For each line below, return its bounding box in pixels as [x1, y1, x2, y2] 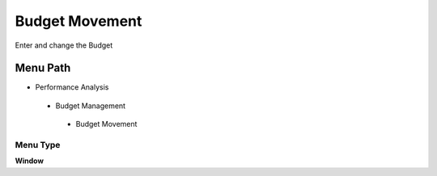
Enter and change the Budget [15, 40, 113, 50]
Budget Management [55, 101, 125, 111]
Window [15, 156, 45, 166]
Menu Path [15, 61, 71, 75]
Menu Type [15, 140, 61, 150]
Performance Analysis [35, 82, 109, 92]
